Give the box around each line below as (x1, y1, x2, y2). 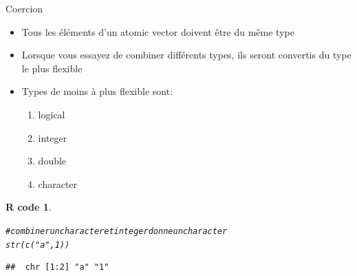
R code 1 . (6, 200, 52, 214)
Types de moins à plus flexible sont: (21, 84, 173, 98)
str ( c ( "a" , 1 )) (6, 240, 70, 250)
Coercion (6, 1, 43, 15)
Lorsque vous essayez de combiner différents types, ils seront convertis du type (21, 47, 351, 62)
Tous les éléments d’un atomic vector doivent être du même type (21, 24, 294, 39)
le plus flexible (21, 61, 83, 75)
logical (38, 107, 65, 121)
